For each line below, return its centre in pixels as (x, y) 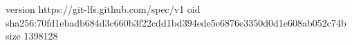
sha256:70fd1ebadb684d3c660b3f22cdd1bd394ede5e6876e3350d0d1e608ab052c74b (176, 22)
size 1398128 (32, 36)
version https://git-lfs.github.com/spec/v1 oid (103, 9)
